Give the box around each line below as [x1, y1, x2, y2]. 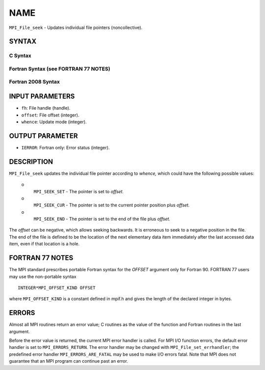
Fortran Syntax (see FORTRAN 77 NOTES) [9, 65, 110, 72]
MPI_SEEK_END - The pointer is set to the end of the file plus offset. [33, 216, 170, 222]
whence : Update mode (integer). [21, 118, 87, 125]
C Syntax [9, 52, 31, 59]
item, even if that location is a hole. [9, 241, 79, 247]
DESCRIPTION [9, 157, 53, 166]
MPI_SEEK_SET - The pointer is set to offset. [33, 188, 124, 194]
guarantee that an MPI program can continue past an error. [9, 358, 128, 364]
